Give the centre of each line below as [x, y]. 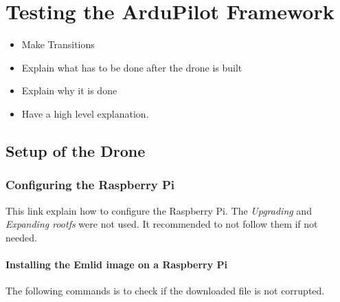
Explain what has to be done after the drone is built [132, 67]
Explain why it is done [69, 90]
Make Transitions [58, 44]
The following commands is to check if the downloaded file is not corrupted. [165, 291]
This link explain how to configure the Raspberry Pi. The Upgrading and [159, 210]
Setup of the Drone [76, 150]
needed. [21, 237]
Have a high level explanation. [85, 113]
